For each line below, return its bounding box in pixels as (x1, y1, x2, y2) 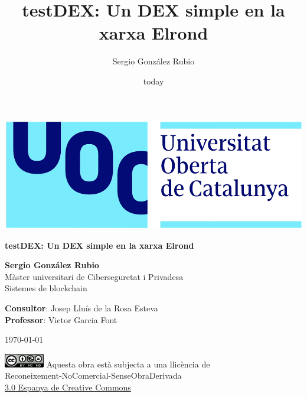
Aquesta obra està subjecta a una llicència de (46, 357, 210, 370)
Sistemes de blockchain (5, 282, 87, 294)
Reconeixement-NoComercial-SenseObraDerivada (5, 369, 182, 382)
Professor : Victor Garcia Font (5, 313, 117, 326)
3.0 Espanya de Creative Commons (5, 380, 131, 393)
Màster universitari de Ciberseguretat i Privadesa (5, 270, 184, 282)
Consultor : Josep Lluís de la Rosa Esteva (5, 301, 158, 314)
